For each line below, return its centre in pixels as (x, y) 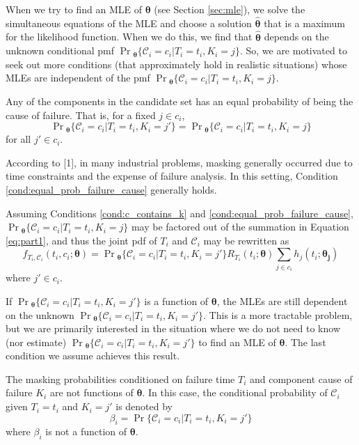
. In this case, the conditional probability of (235, 392)
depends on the (296, 37)
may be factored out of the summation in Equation (240, 227)
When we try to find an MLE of (74, 9)
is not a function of (86, 431)
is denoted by (144, 406)
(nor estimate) (36, 342)
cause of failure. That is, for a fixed (81, 115)
